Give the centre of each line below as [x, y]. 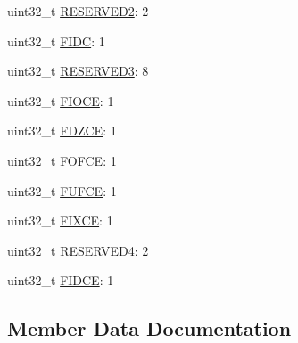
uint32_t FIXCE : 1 [60, 220]
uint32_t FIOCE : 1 [61, 100]
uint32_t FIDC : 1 [56, 41]
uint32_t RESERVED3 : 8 [78, 71]
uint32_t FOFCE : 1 [62, 160]
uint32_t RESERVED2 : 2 [78, 11]
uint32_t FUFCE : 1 [62, 190]
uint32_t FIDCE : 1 [61, 280]
